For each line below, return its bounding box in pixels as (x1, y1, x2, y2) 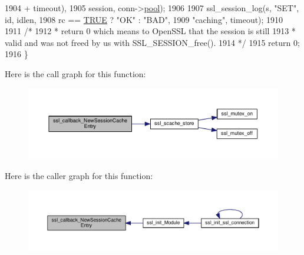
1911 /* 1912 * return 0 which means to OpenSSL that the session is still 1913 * (5, 25, 296, 37)
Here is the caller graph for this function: (5, 170, 153, 182)
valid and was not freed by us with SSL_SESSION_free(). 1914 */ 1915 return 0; (5, 36, 300, 48)
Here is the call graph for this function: (5, 67, 146, 80)
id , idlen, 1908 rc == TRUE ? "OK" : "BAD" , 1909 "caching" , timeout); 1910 (5, 13, 283, 25)
